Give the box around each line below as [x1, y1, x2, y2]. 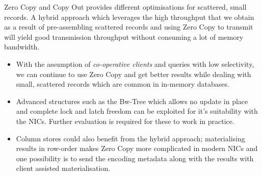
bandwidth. [4, 41, 40, 52]
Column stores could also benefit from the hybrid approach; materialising [16, 133, 245, 143]
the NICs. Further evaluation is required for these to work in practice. [16, 115, 234, 126]
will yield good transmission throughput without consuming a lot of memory [4, 31, 244, 42]
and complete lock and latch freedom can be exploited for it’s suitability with [16, 106, 258, 116]
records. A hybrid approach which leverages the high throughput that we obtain [4, 11, 254, 22]
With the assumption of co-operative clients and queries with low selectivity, [16, 58, 254, 69]
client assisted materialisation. [16, 163, 111, 173]
